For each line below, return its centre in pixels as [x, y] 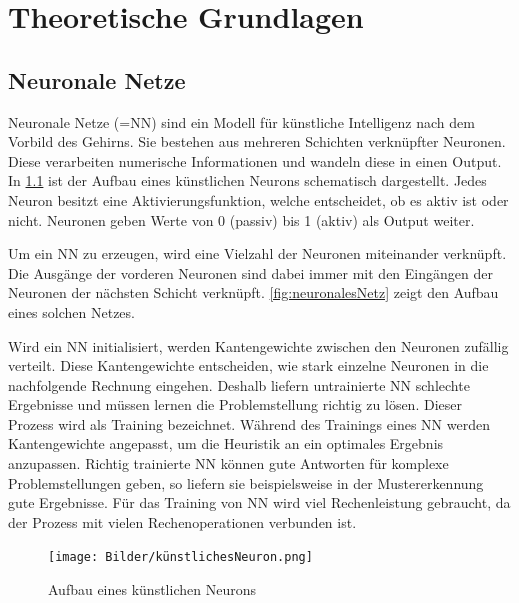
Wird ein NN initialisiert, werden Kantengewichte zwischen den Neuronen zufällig [258, 345]
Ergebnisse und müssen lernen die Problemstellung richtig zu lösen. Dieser [235, 404]
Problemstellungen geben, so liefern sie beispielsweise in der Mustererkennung [246, 482]
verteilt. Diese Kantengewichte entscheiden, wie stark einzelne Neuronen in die [248, 365]
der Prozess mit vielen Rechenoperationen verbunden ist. [182, 521]
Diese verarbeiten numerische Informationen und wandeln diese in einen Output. [255, 160]
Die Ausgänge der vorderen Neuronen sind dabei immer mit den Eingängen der [250, 272]
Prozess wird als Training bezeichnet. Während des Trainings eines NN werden [249, 423]
